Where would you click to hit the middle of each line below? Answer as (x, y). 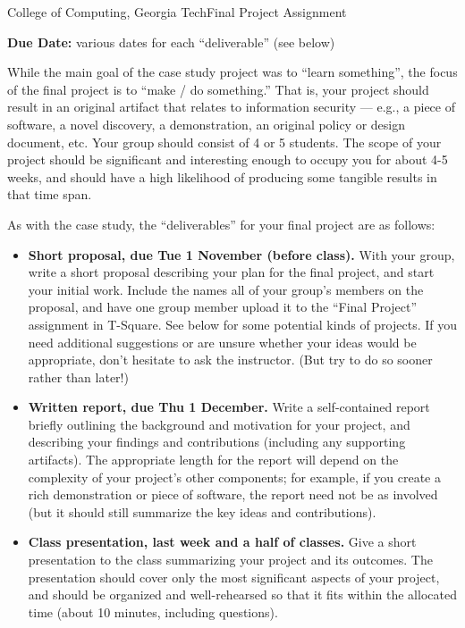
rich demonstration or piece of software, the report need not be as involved (233, 494)
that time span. (50, 194)
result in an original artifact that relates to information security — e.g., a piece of (231, 107)
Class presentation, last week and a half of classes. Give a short (222, 542)
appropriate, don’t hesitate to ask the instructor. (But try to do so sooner (230, 360)
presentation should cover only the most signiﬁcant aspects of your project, (234, 577)
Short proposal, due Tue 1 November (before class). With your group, (241, 254)
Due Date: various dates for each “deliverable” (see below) (171, 42)
